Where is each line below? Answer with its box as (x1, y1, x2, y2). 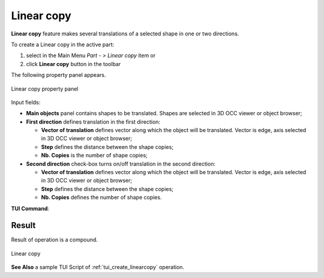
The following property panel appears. (11, 71, 106, 79)
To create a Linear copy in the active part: (11, 41, 115, 48)
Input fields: (11, 98, 41, 106)
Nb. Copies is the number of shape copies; (41, 152, 148, 159)
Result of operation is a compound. (11, 236, 98, 243)
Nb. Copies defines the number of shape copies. (41, 194, 162, 201)
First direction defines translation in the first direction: (26, 118, 161, 125)
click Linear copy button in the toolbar (26, 60, 121, 67)
